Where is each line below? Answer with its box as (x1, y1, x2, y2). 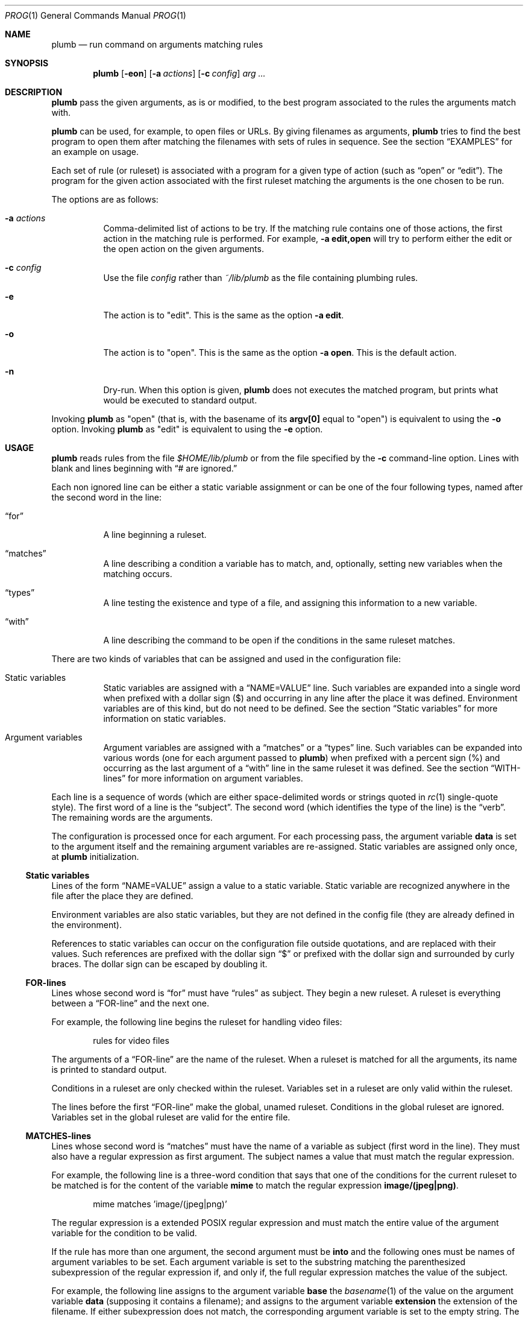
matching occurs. (103, 569, 172, 579)
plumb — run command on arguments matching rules (51, 39, 263, 49)
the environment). (51, 920, 122, 930)
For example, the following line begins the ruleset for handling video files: (51, 1017, 342, 1027)
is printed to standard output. (51, 1064, 167, 1075)
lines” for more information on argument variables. (103, 773, 303, 783)
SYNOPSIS (5, 58, 49, 68)
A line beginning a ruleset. (103, 529, 207, 540)
